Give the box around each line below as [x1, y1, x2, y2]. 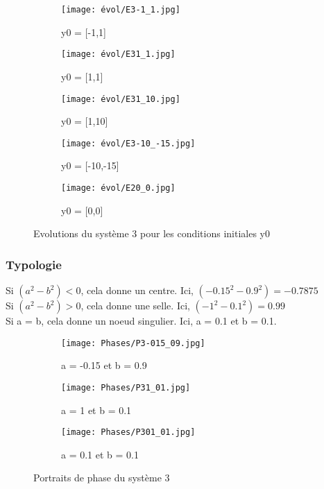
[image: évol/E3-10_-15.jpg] [61, 138, 196, 148]
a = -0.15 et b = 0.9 [61, 358, 147, 372]
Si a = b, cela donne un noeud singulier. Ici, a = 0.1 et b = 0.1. [6, 314, 277, 328]
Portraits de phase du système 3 [33, 470, 170, 485]
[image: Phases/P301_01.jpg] [61, 427, 196, 438]
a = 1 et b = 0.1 [61, 402, 132, 417]
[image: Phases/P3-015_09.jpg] [61, 338, 205, 348]
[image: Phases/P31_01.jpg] [61, 382, 191, 393]
